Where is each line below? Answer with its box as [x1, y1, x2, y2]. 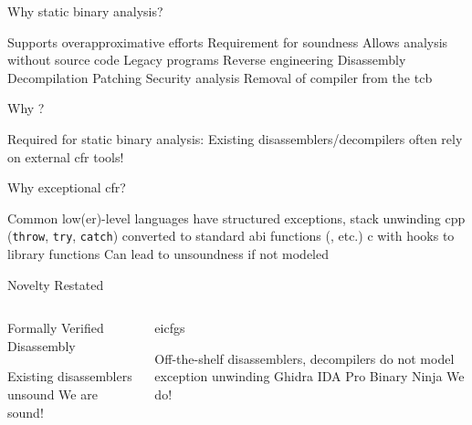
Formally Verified [7, 318, 104, 337]
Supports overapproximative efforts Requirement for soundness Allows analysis [7, 32, 448, 51]
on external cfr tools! [7, 147, 124, 166]
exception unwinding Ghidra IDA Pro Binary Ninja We [154, 367, 465, 386]
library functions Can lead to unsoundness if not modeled [7, 244, 329, 263]
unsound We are [7, 384, 98, 403]
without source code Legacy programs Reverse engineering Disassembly [7, 50, 406, 69]
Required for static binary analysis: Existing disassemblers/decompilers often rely [7, 129, 463, 148]
